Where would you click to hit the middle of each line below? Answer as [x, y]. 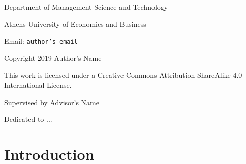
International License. [38, 85]
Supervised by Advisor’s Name [52, 102]
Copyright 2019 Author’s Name [53, 58]
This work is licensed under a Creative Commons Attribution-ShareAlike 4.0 [123, 75]
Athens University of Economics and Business [75, 24]
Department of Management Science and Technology [86, 7]
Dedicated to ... [28, 119]
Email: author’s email [41, 41]
